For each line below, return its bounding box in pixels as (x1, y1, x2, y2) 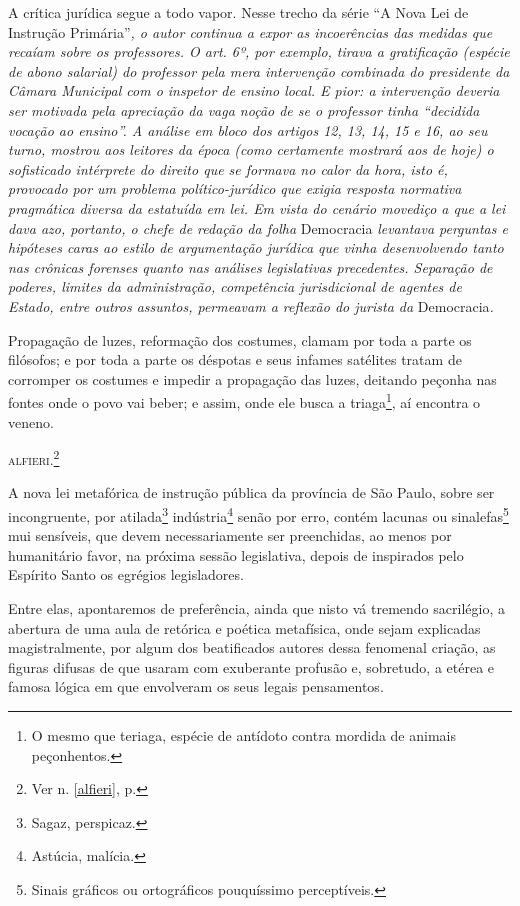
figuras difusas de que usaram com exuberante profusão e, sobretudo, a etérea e (8, 656, 495, 677)
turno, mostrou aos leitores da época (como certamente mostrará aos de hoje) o (8, 139, 494, 160)
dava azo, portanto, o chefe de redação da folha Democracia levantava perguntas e (8, 217, 508, 238)
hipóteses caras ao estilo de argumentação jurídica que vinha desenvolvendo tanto (8, 237, 504, 258)
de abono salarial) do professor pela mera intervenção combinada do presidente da (8, 60, 510, 81)
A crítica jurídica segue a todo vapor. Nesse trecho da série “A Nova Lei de (8, 2, 469, 22)
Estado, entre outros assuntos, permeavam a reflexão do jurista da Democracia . (8, 295, 494, 316)
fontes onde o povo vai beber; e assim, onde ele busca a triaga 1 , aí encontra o (8, 389, 481, 412)
